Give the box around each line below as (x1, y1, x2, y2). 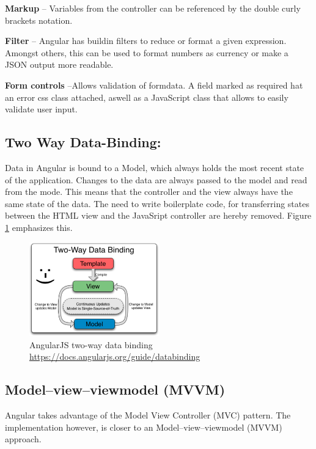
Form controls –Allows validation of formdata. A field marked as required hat (5, 78, 303, 91)
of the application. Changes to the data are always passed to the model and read (5, 173, 307, 186)
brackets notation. (5, 13, 73, 26)
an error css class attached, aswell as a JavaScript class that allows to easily (5, 90, 288, 103)
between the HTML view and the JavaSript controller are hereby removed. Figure (5, 209, 312, 222)
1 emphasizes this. (5, 221, 73, 233)
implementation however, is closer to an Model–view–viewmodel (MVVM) (5, 420, 282, 433)
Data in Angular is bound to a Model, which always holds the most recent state (5, 161, 304, 173)
